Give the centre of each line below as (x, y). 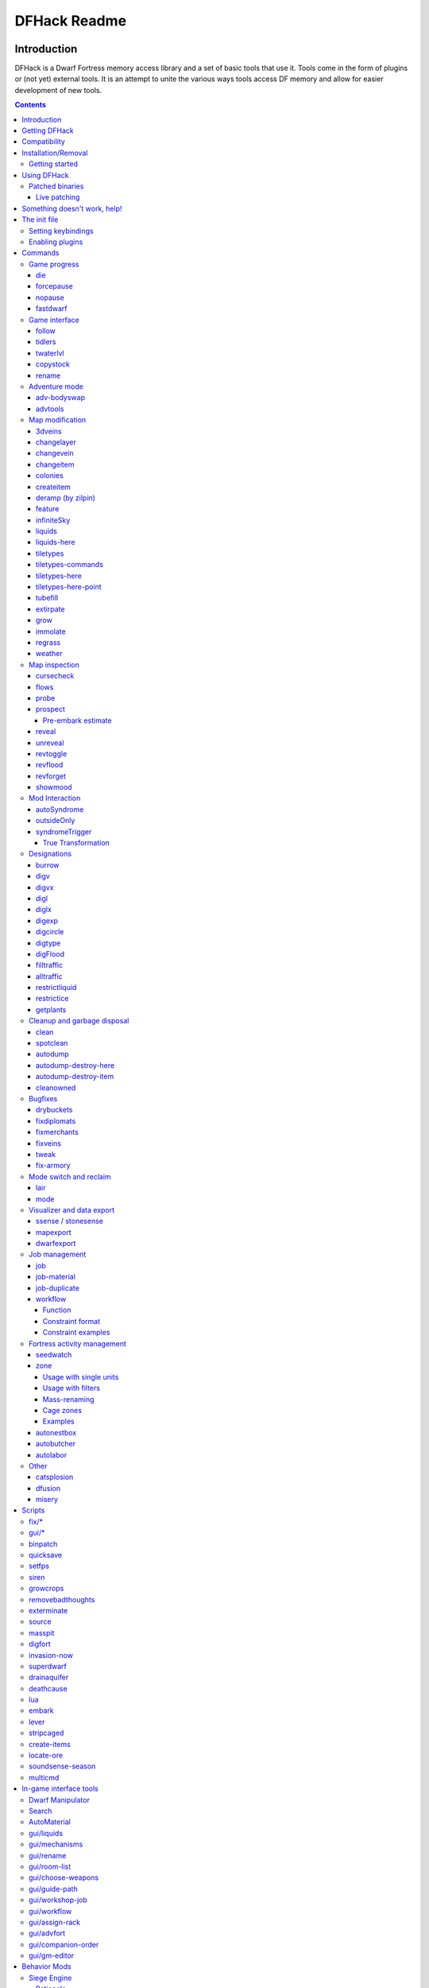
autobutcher (56, 1444)
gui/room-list (50, 1866)
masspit (42, 1633)
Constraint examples (76, 1333)
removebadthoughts (62, 1599)
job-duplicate (58, 1287)
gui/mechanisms (56, 1844)
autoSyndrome (60, 809)
